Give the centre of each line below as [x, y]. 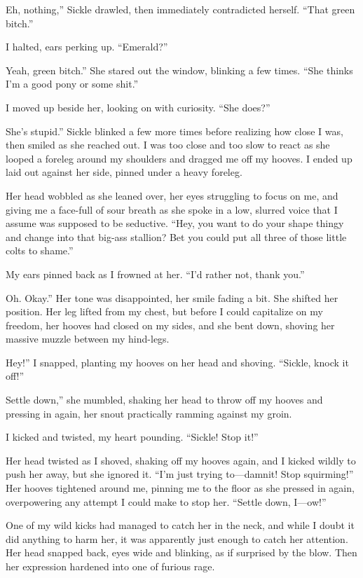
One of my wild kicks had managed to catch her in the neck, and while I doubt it [180, 525]
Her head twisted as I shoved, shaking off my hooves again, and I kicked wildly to [181, 460]
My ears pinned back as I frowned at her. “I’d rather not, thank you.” [155, 274]
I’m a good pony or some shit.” [72, 84]
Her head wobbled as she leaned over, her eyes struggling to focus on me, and [172, 195]
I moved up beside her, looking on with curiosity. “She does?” [138, 107]
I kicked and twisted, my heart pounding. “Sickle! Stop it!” [132, 437]
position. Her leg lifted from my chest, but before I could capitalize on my [164, 311]
